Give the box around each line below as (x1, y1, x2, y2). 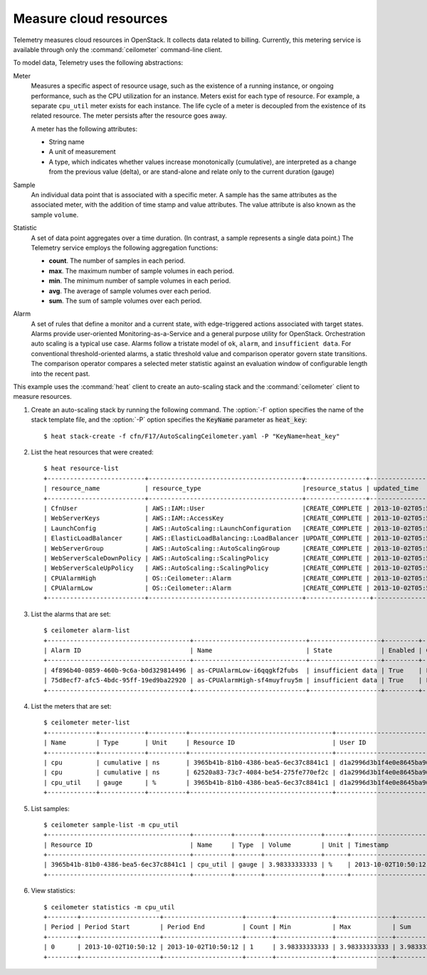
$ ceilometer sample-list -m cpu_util (43, 820, 179, 829)
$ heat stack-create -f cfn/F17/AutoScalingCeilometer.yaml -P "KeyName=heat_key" (43, 432, 340, 440)
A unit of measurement (48, 147, 117, 156)
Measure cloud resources (13, 11, 168, 26)
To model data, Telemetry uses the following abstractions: (13, 58, 184, 67)
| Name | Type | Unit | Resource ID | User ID (43, 739, 367, 747)
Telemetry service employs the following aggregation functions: (31, 243, 218, 252)
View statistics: (31, 887, 76, 895)
